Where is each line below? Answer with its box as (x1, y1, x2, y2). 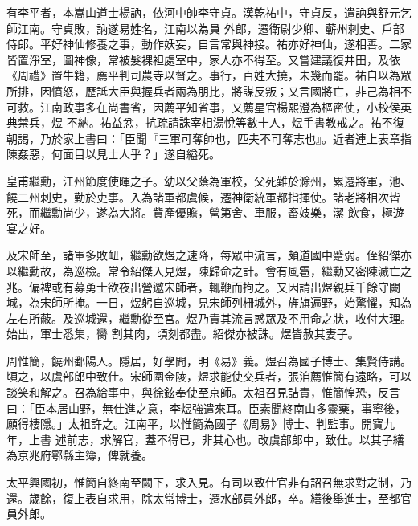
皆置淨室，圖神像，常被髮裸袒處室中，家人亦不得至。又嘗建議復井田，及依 (6, 51, 400, 67)
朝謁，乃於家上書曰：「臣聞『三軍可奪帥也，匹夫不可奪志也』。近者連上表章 (6, 129, 400, 146)
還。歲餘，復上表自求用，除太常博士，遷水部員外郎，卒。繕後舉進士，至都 (6, 489, 400, 506)
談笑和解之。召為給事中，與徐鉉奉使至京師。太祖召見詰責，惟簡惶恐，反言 (6, 384, 400, 401)
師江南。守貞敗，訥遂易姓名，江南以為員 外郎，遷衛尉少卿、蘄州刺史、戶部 (6, 19, 404, 36)
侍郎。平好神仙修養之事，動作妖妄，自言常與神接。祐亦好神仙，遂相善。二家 (6, 35, 412, 52)
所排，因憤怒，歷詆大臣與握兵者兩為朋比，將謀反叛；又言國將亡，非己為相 (6, 82, 400, 99)
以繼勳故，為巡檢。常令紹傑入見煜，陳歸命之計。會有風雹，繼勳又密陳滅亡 (6, 262, 400, 279)
